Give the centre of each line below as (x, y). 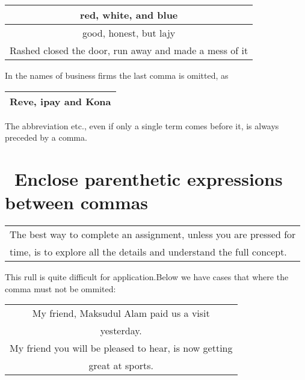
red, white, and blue (129, 15)
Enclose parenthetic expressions (149, 178)
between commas (77, 202)
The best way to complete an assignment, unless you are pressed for (153, 234)
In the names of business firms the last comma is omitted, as (117, 75)
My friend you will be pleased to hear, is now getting (121, 348)
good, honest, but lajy (129, 33)
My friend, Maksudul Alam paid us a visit (121, 313)
